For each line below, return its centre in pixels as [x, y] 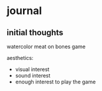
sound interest [33, 75]
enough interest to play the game [55, 82]
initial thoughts [35, 33]
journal [24, 11]
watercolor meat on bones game [46, 46]
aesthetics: [20, 58]
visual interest [32, 69]
